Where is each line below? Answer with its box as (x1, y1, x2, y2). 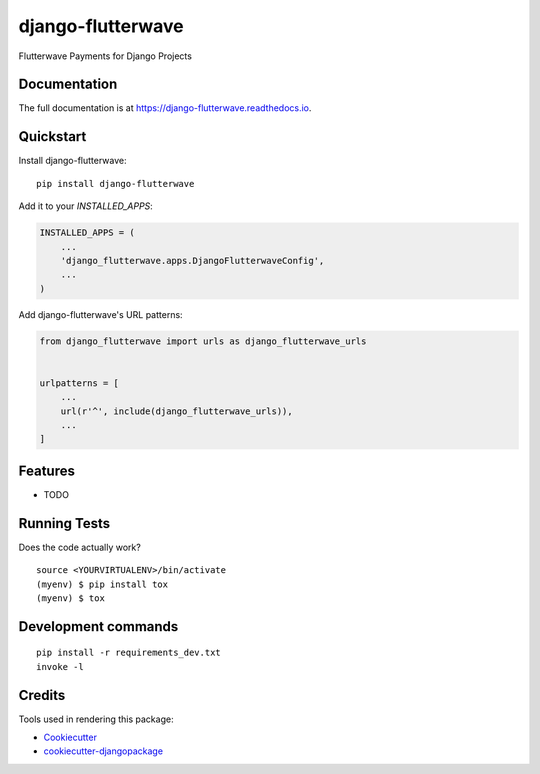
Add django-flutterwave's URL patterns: (18, 308, 184, 320)
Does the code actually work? (18, 541, 142, 553)
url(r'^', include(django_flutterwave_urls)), (60, 405, 294, 417)
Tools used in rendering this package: (18, 713, 174, 725)
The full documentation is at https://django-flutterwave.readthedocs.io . (18, 102, 312, 114)
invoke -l (36, 661, 84, 672)
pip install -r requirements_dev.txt (36, 647, 222, 659)
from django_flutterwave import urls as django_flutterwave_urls (39, 335, 367, 347)
